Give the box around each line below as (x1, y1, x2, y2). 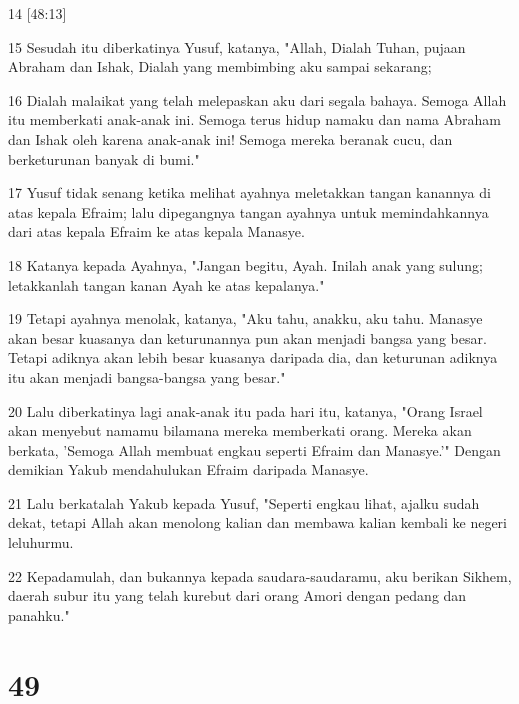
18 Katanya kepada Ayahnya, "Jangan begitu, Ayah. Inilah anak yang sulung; (8, 254, 483, 275)
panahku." (8, 604, 70, 625)
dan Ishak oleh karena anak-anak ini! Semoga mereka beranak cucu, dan (8, 128, 453, 149)
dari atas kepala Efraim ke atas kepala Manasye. (8, 221, 305, 242)
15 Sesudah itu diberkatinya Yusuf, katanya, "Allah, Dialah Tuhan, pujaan (8, 36, 466, 57)
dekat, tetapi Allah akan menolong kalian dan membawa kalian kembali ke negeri (8, 512, 507, 533)
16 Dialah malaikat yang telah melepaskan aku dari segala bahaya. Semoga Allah (8, 89, 507, 110)
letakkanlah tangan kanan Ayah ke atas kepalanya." (8, 274, 325, 295)
